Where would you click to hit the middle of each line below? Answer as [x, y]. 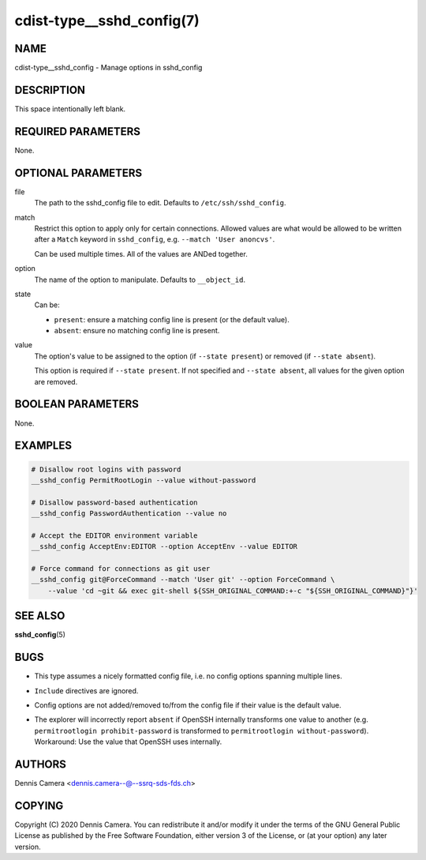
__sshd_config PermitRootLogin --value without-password [144, 480]
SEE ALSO [40, 616]
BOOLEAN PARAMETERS [77, 404]
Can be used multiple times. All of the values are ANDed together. [141, 253]
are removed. [56, 381]
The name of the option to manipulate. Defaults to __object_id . [140, 280]
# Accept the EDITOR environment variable [114, 535]
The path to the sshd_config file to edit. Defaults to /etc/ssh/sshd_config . [160, 203]
